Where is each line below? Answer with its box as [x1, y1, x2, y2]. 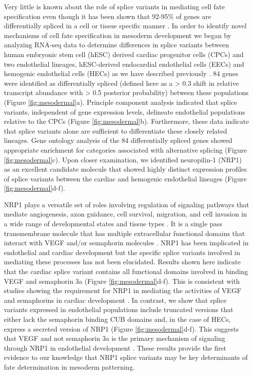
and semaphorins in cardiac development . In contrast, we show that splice [4, 295, 227, 305]
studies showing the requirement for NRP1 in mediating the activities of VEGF [4, 285, 242, 296]
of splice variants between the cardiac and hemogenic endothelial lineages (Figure [4, 173, 247, 183]
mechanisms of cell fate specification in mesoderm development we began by [4, 30, 232, 40]
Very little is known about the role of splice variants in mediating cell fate [4, 1, 225, 11]
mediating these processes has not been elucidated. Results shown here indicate [4, 257, 241, 267]
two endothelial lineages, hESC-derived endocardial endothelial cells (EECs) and [4, 59, 244, 69]
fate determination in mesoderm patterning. [4, 361, 135, 372]
